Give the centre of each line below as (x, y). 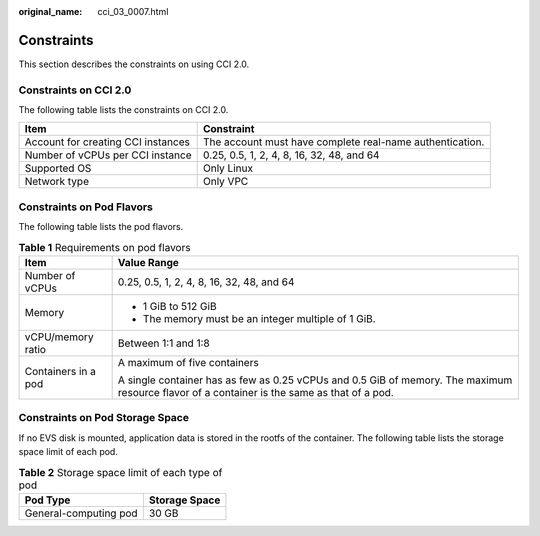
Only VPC (225, 182)
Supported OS (58, 168)
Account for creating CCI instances (107, 142)
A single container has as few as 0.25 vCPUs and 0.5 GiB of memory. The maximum (315, 380)
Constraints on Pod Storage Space (104, 418)
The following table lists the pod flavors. (101, 227)
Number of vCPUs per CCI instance (108, 155)
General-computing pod (81, 513)
